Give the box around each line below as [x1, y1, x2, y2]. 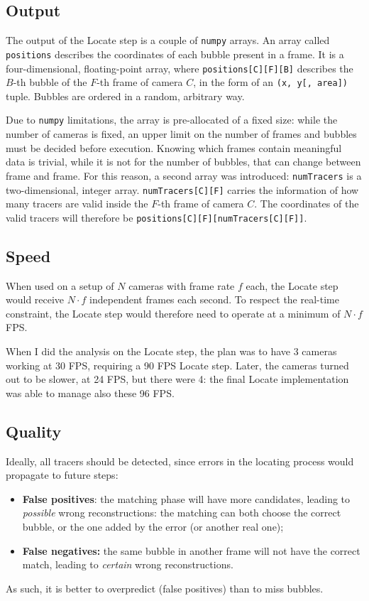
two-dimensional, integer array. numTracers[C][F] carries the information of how [6, 182, 359, 197]
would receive [6, 292, 65, 307]
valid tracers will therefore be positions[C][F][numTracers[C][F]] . [6, 210, 307, 224]
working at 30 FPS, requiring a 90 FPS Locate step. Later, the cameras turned [6, 357, 349, 372]
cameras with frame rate [128, 278, 235, 293]
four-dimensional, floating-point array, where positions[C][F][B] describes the [6, 60, 353, 75]
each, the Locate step [246, 278, 338, 293]
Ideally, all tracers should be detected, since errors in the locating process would [6, 453, 354, 468]
